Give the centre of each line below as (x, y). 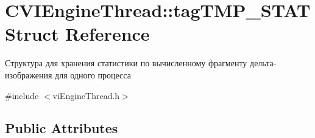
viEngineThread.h (86, 95)
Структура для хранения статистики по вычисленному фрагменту (126, 63)
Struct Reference (77, 34)
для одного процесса (93, 74)
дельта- (263, 63)
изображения (29, 74)
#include (22, 95)
